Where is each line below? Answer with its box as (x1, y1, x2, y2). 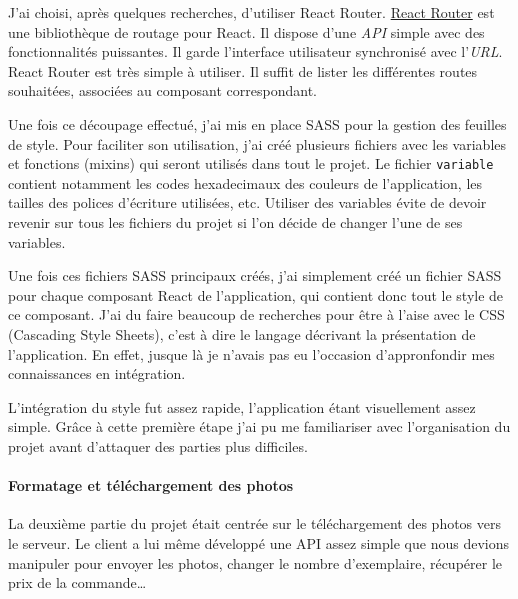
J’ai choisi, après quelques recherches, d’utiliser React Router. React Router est (8, 2, 495, 22)
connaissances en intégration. (8, 363, 186, 384)
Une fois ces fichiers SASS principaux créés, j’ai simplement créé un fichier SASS (8, 265, 502, 286)
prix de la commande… (8, 572, 147, 593)
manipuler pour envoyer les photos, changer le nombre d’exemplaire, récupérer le (8, 552, 503, 573)
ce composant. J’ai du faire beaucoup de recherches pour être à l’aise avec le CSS (8, 304, 505, 325)
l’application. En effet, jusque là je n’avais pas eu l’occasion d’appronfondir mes (8, 343, 495, 364)
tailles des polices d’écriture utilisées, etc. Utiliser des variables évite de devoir (8, 192, 487, 213)
